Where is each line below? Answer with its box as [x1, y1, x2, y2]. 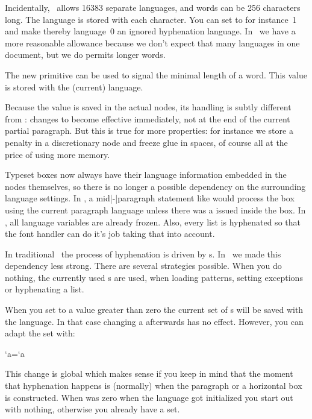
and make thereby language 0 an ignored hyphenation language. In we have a [5, 25, 296, 37]
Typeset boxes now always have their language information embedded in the [5, 168, 287, 181]
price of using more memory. [5, 148, 110, 160]
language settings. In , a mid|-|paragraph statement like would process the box [5, 192, 295, 204]
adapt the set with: [5, 327, 75, 339]
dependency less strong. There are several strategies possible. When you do [5, 259, 282, 272]
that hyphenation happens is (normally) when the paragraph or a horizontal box [5, 379, 302, 392]
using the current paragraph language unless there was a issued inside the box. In [5, 203, 306, 216]
